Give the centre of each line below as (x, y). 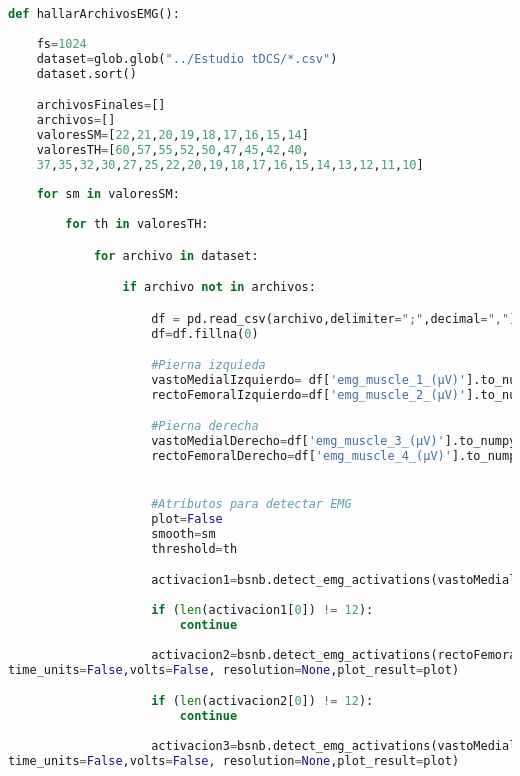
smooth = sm (183, 534)
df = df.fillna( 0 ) (205, 333)
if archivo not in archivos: (219, 287)
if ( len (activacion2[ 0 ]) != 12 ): (262, 701)
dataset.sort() (86, 73)
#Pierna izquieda (208, 365)
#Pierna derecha (205, 426)
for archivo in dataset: (176, 255)
